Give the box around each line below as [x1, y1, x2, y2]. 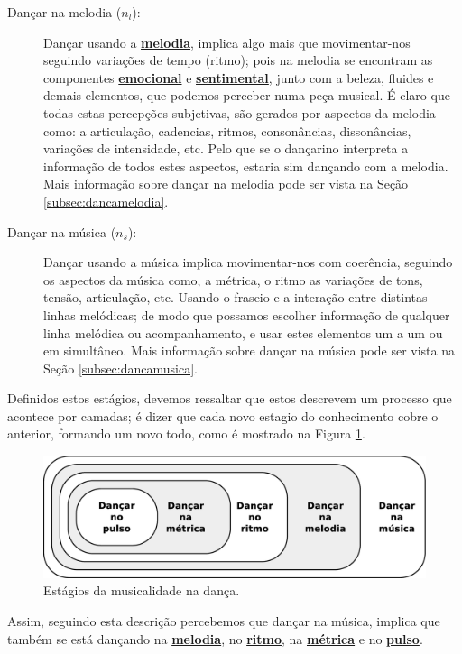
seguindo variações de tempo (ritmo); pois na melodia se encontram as [43, 51, 433, 69]
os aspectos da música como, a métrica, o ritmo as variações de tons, [43, 270, 423, 289]
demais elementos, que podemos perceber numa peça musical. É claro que [43, 86, 450, 105]
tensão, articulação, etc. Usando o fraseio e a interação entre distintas [43, 288, 428, 307]
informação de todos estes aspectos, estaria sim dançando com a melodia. [43, 156, 448, 175]
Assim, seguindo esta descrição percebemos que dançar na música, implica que [7, 612, 440, 631]
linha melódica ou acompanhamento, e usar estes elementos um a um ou [43, 323, 443, 342]
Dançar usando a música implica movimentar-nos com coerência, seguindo [43, 253, 453, 272]
